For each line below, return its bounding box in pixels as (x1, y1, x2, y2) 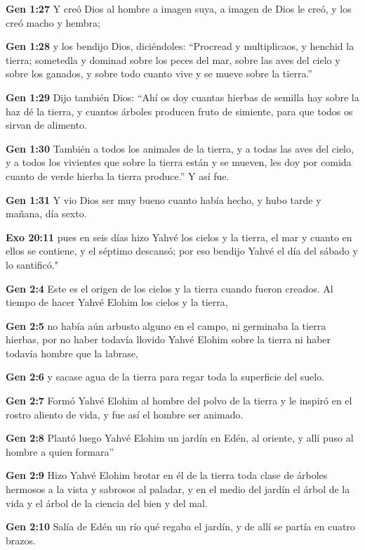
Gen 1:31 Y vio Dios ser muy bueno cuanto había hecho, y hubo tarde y (6, 192, 321, 207)
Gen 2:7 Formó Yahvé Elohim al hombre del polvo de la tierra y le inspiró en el (6, 393, 352, 408)
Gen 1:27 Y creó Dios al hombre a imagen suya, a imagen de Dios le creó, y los (6, 1, 352, 15)
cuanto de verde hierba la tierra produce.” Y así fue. (6, 168, 230, 183)
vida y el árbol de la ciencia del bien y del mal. (6, 495, 208, 510)
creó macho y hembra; (6, 15, 101, 30)
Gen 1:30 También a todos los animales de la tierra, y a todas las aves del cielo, (6, 141, 354, 155)
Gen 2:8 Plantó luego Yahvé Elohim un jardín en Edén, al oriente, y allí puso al (6, 430, 354, 445)
